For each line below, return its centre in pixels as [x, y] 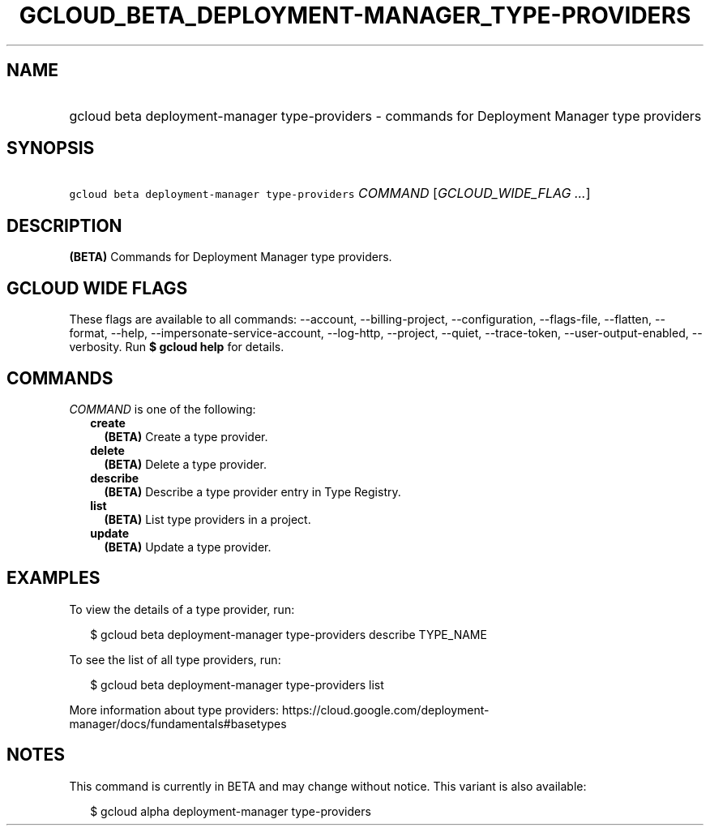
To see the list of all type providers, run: [175, 659]
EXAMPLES [53, 578]
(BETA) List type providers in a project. [207, 519]
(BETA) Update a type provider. [188, 547]
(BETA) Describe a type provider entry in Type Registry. [252, 491]
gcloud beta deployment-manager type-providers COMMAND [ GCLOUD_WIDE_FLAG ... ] [330, 193]
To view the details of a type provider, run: [182, 609]
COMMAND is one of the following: [163, 409]
